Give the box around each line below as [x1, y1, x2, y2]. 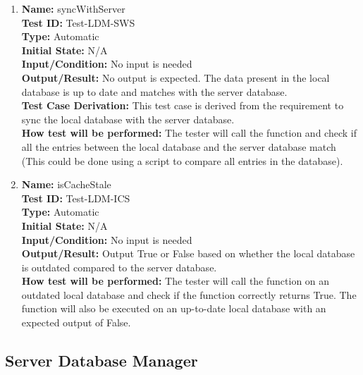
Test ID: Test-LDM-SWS [21, 15, 135, 30]
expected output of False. [21, 315, 131, 330]
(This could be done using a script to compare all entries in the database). [21, 153, 343, 168]
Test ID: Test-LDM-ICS [21, 190, 130, 205]
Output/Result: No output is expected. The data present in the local [21, 70, 330, 85]
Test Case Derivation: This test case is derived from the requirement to [21, 98, 344, 113]
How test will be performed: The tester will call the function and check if [21, 125, 357, 140]
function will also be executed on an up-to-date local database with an [21, 301, 326, 316]
